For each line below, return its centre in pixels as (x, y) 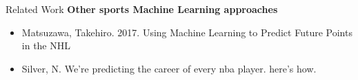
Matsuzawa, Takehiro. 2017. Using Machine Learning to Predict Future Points (187, 32)
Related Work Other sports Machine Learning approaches (142, 9)
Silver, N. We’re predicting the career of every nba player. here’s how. (169, 68)
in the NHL (46, 45)
